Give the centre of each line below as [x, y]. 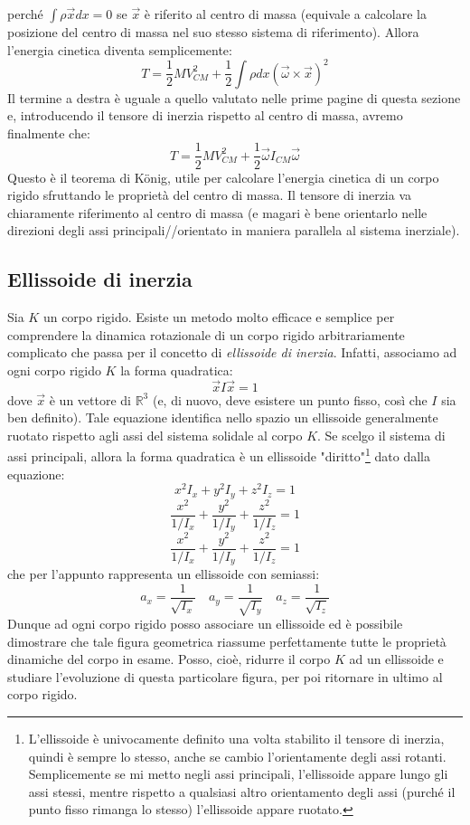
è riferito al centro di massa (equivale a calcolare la [285, 14]
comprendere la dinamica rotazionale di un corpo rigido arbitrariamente [206, 334]
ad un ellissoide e [396, 659]
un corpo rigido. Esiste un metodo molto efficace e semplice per [219, 317]
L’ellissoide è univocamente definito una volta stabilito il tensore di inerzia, [236, 739]
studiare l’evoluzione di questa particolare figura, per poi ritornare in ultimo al [225, 676]
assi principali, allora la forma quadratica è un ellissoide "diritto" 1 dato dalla [219, 455]
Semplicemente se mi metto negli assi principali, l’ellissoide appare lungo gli [238, 774]
